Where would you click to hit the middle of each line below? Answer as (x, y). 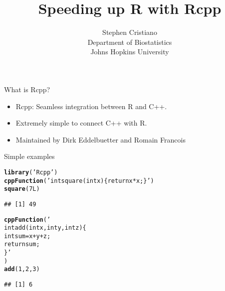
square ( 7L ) (22, 189)
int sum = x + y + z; (27, 236)
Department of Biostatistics (130, 42)
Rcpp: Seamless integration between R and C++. (91, 106)
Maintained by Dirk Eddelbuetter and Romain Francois (101, 139)
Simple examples (29, 156)
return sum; (22, 244)
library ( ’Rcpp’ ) (31, 172)
